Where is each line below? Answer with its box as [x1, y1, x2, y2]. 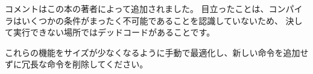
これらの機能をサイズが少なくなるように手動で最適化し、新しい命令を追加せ [5, 46, 309, 58]
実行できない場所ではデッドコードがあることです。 [13, 26, 215, 39]
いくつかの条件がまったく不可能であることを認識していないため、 [21, 14, 283, 26]
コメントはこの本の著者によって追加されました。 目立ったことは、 [5, 2, 269, 14]
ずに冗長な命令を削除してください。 [5, 58, 148, 70]
